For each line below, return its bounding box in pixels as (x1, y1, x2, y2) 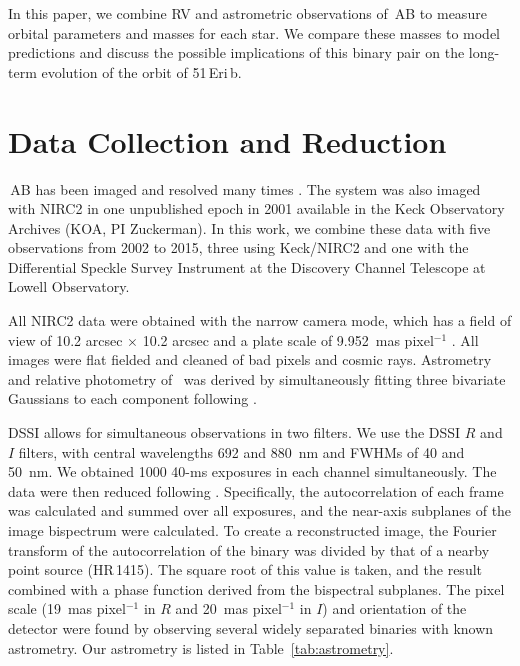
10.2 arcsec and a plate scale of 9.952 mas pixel (142, 329, 434, 350)
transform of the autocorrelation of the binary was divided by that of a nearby (8, 539, 490, 560)
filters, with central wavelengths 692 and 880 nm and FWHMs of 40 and (18, 441, 465, 462)
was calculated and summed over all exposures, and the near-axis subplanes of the (8, 500, 512, 521)
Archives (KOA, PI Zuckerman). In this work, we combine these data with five (8, 217, 491, 238)
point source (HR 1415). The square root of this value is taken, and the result (8, 559, 483, 580)
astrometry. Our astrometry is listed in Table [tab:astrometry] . (8, 637, 394, 658)
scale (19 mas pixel (8, 598, 126, 619)
